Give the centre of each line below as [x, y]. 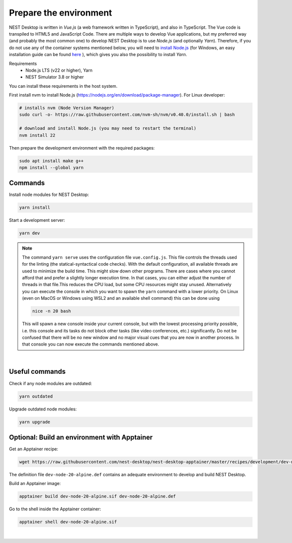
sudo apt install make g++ [51, 161]
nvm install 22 [37, 135]
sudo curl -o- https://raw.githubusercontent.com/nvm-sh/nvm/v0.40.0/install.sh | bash [127, 115]
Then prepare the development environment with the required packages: [82, 148]
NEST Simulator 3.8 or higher [55, 77]
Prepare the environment [61, 13]
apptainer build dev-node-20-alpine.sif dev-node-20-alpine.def [98, 496]
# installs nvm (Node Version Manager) [67, 108]
